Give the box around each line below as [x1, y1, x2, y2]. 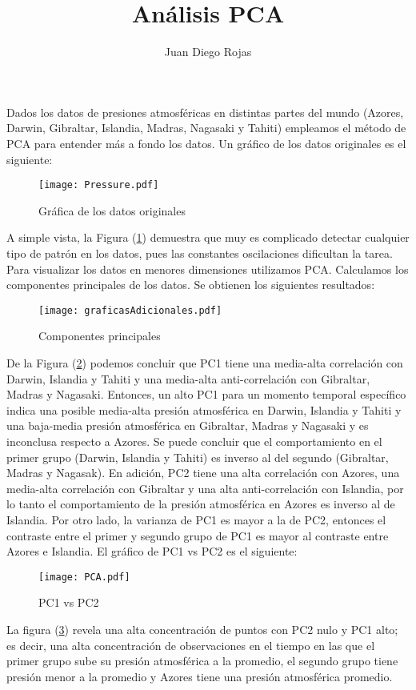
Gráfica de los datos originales [38, 202, 186, 219]
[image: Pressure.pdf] [38, 179, 159, 191]
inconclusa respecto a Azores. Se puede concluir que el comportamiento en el [6, 432, 382, 449]
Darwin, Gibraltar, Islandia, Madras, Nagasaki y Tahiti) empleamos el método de [6, 119, 406, 136]
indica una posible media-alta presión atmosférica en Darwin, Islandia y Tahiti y [6, 401, 402, 418]
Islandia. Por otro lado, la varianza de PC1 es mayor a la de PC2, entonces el [6, 511, 386, 528]
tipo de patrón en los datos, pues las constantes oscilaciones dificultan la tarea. [6, 244, 393, 261]
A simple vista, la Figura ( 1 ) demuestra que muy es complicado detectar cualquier [6, 229, 410, 246]
